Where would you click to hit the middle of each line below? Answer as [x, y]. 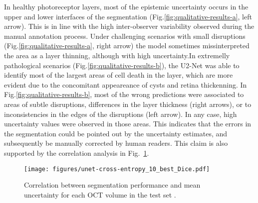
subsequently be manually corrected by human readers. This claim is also [116, 143]
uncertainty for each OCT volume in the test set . [100, 194]
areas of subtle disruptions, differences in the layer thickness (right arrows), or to [128, 104]
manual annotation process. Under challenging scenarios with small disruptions [125, 36]
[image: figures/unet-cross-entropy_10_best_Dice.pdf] [117, 169]
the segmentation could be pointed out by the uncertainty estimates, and [116, 133]
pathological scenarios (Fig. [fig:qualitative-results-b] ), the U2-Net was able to [122, 65]
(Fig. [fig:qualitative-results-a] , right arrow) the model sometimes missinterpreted [127, 46]
